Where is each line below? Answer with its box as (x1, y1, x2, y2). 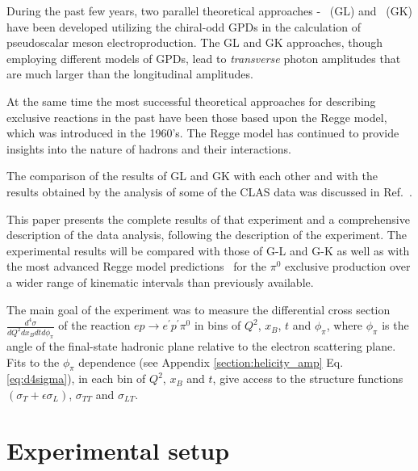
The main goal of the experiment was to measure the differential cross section (6, 301, 391, 318)
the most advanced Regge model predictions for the (6, 258, 267, 275)
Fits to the (6, 353, 60, 370)
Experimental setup (6, 433, 230, 466)
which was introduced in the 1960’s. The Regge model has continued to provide (6, 124, 399, 141)
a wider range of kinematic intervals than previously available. (6, 273, 314, 290)
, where (326, 317, 363, 334)
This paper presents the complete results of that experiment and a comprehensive (6, 210, 410, 227)
